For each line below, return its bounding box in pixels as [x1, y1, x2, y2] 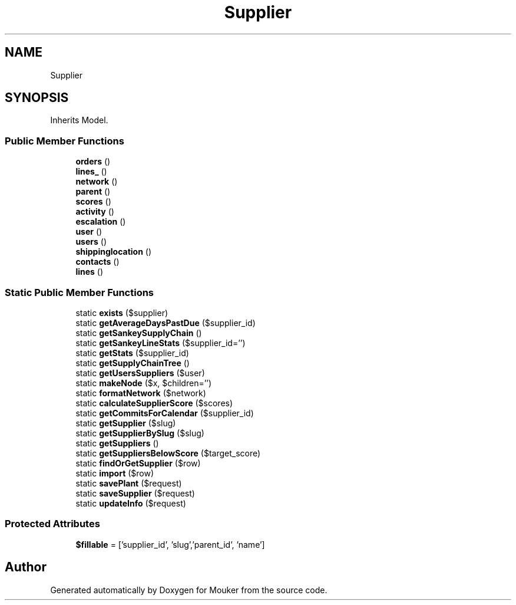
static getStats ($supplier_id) [75, 347, 189, 358]
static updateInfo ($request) [75, 498, 186, 508]
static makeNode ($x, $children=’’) [75, 377, 212, 388]
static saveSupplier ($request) [75, 488, 195, 498]
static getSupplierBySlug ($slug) [75, 428, 204, 438]
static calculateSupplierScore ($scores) [75, 397, 233, 408]
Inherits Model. [50, 115, 108, 126]
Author [5, 560, 47, 575]
